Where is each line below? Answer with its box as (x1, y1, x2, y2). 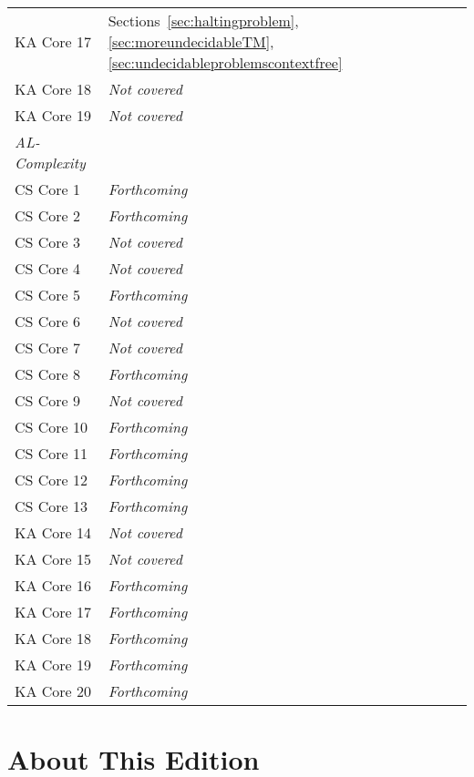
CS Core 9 (15, 390, 81, 411)
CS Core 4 (15, 258, 81, 279)
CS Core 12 (15, 469, 88, 490)
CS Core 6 (15, 311, 81, 332)
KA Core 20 (15, 680, 92, 701)
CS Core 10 (15, 416, 88, 437)
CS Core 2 (15, 205, 81, 226)
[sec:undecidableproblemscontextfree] (108, 52, 343, 73)
